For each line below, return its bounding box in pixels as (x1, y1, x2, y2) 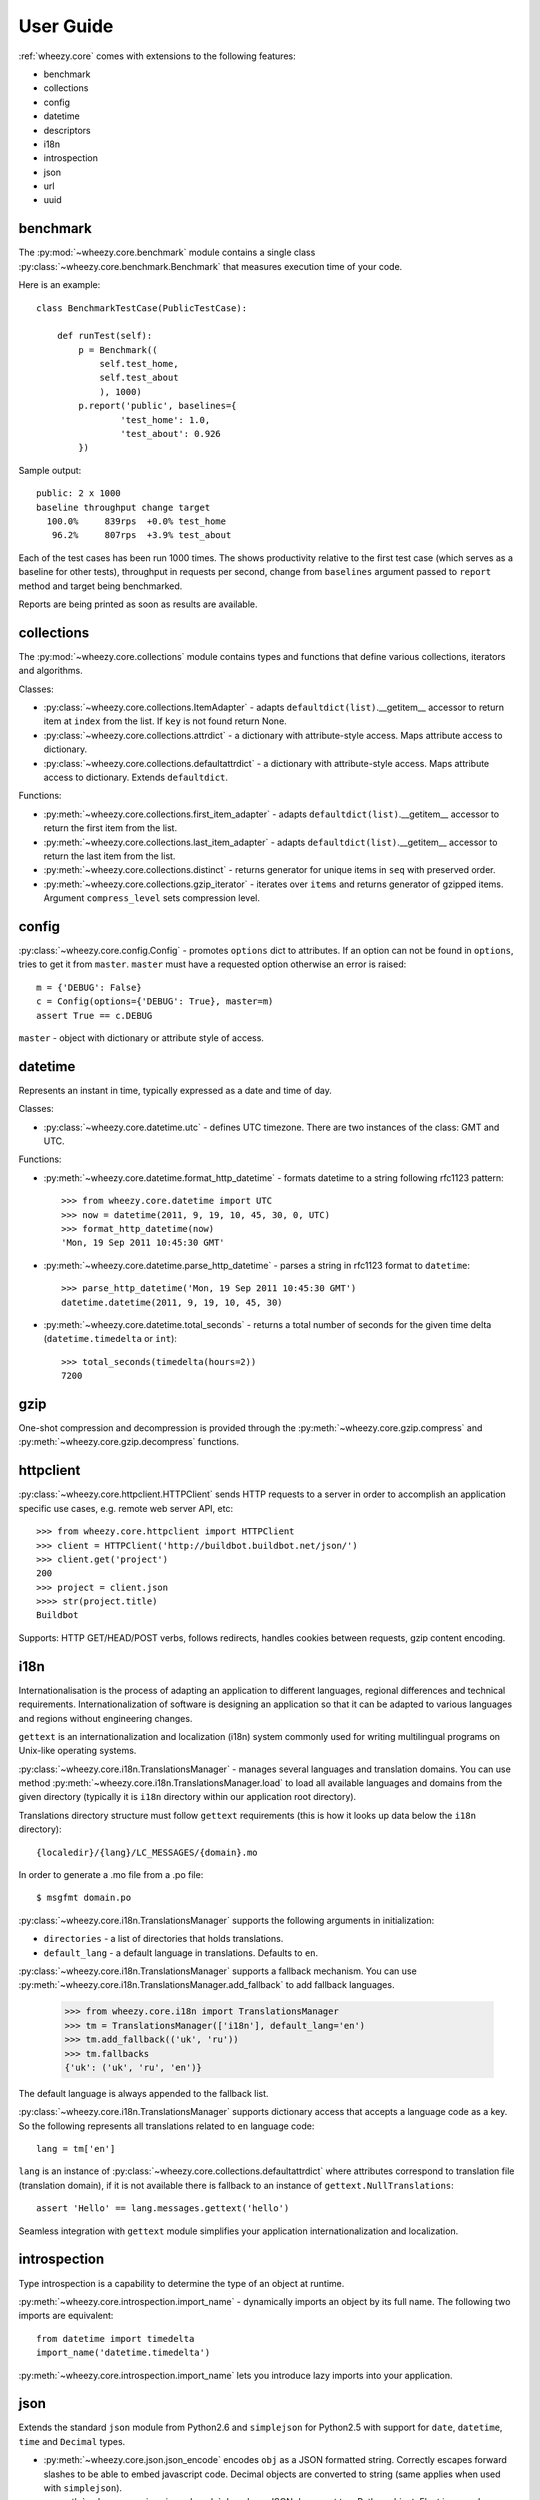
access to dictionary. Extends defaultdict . (43, 771, 229, 783)
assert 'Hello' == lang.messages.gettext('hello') (36, 2203, 290, 2214)
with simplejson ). (43, 2481, 123, 2494)
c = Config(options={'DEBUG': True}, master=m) (36, 996, 274, 1007)
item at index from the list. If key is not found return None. (43, 715, 287, 727)
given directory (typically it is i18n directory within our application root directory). (18, 1791, 357, 1803)
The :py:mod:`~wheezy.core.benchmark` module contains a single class (18, 246, 316, 259)
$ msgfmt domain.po (36, 1892, 132, 1904)
